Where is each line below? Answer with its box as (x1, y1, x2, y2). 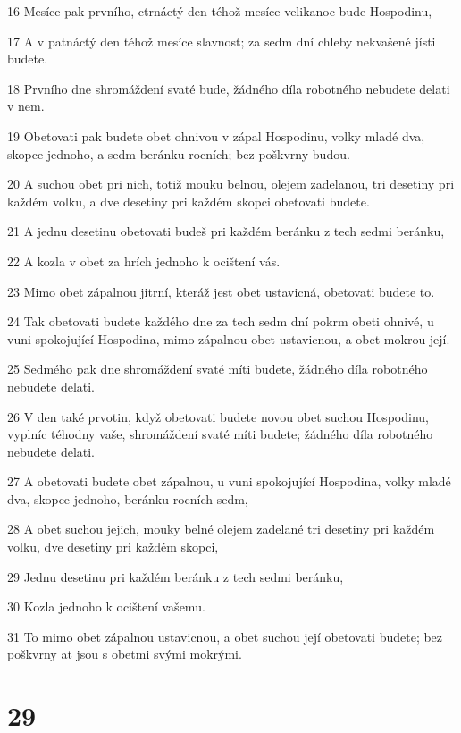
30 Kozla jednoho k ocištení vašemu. (7, 597, 205, 616)
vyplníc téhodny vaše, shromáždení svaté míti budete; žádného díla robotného (7, 425, 433, 443)
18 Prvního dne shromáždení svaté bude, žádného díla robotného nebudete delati (7, 79, 450, 97)
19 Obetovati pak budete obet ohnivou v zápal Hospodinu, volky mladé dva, (7, 126, 425, 145)
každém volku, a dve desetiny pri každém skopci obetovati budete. (7, 191, 370, 210)
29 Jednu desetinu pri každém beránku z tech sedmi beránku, (7, 567, 344, 586)
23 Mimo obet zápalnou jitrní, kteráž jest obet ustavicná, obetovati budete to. (7, 282, 435, 300)
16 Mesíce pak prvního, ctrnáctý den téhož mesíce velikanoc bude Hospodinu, (7, 2, 432, 20)
